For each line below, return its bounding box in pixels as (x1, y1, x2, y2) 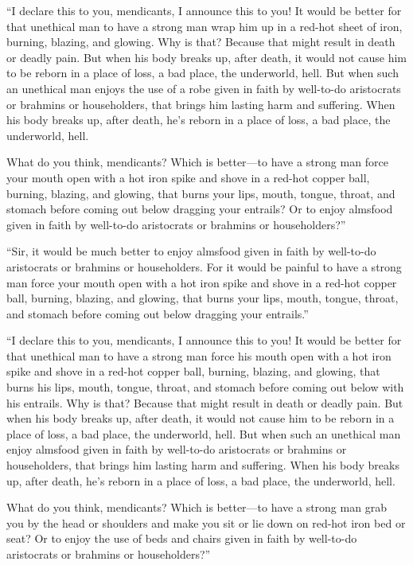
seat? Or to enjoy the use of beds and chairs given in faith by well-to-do (6, 530, 357, 547)
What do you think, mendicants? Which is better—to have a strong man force (6, 154, 388, 170)
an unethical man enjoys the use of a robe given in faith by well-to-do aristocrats (6, 80, 401, 96)
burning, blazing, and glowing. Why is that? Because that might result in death (6, 33, 395, 50)
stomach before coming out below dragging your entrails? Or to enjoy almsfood (6, 201, 393, 217)
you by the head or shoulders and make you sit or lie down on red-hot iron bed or (6, 514, 406, 531)
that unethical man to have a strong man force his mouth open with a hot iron (6, 347, 392, 364)
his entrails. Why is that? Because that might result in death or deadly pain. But (6, 394, 403, 411)
